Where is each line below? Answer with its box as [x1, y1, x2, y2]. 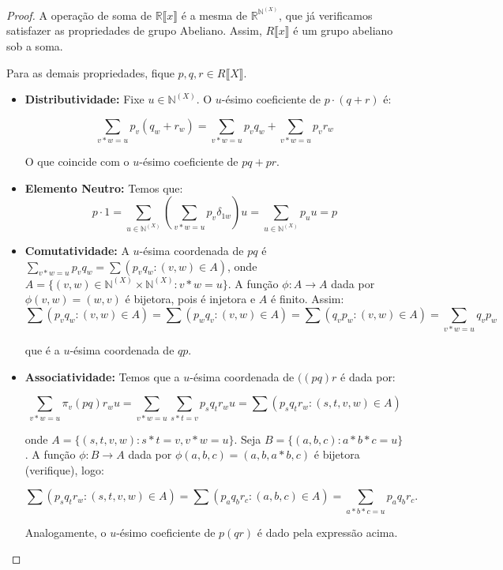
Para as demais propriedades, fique [6, 64, 175, 81]
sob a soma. [6, 38, 63, 54]
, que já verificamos [279, 6, 373, 23]
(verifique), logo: [24, 461, 104, 478]
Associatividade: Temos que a [24, 368, 180, 384]
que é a [24, 342, 60, 358]
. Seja [234, 430, 261, 447]
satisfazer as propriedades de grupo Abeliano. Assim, [6, 22, 262, 39]
